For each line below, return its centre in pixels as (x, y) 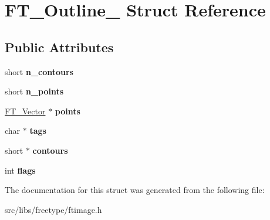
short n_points (34, 91)
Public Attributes (59, 47)
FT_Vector (25, 111)
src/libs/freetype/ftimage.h (53, 209)
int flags (20, 170)
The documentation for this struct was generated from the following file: (135, 190)
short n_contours (39, 71)
